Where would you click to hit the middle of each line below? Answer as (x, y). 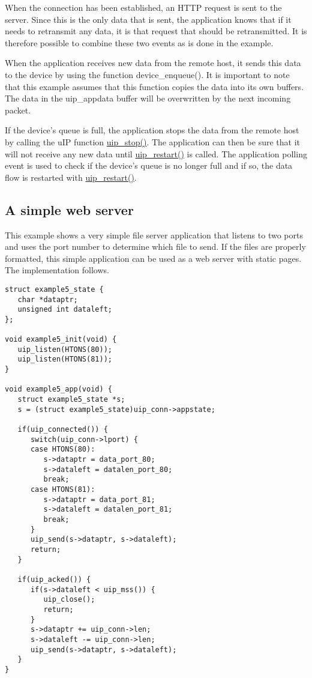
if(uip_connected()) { (63, 430)
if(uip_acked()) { (54, 579)
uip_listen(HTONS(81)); (65, 359)
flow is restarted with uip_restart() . (71, 177)
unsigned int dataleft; (65, 310)
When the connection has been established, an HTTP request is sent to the (143, 7)
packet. (18, 110)
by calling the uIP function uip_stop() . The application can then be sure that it (153, 141)
